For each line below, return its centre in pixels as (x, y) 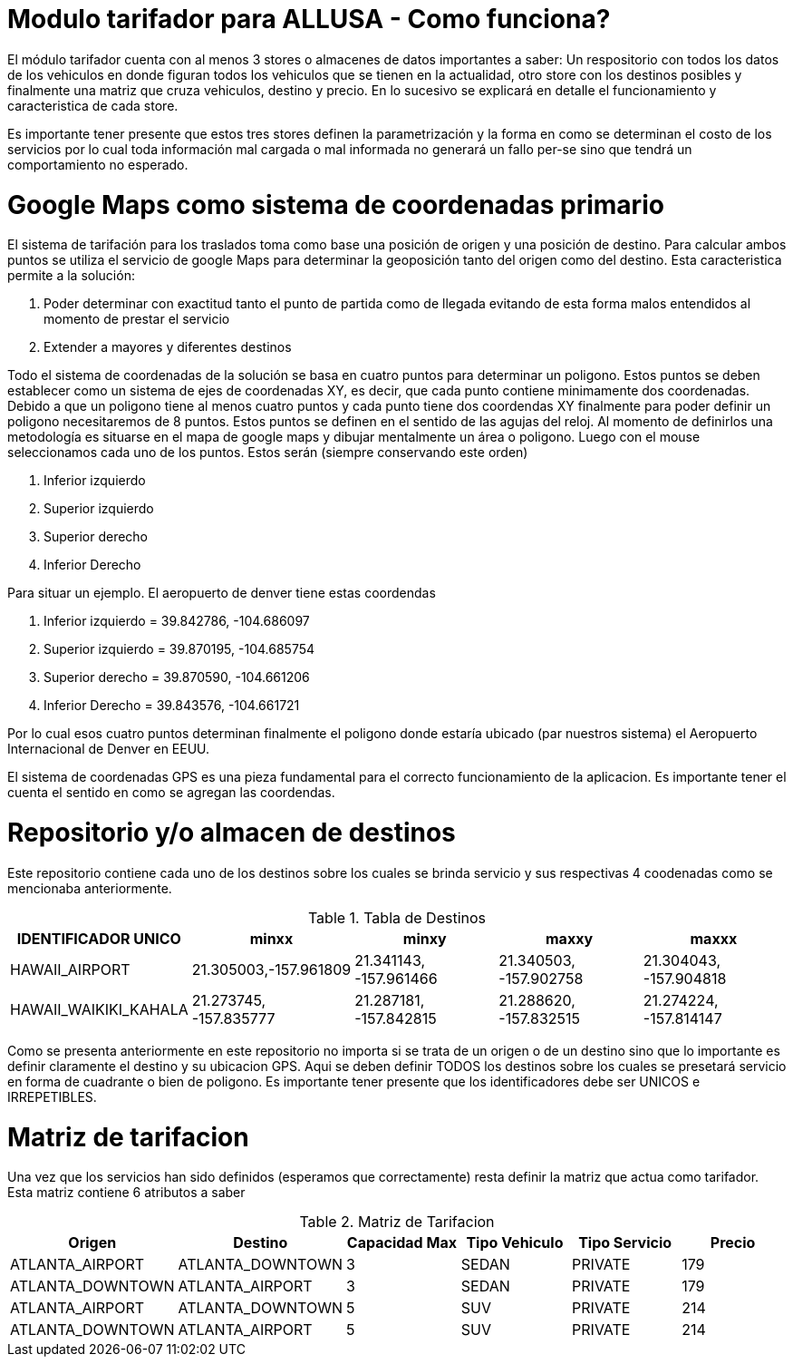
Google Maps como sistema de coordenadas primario (336, 205)
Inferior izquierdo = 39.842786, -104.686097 (177, 621)
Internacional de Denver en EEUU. (109, 749)
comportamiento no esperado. (98, 164)
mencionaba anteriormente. (90, 888)
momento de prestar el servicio (137, 319)
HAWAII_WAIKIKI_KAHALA (99, 1009)
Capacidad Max (401, 1243)
